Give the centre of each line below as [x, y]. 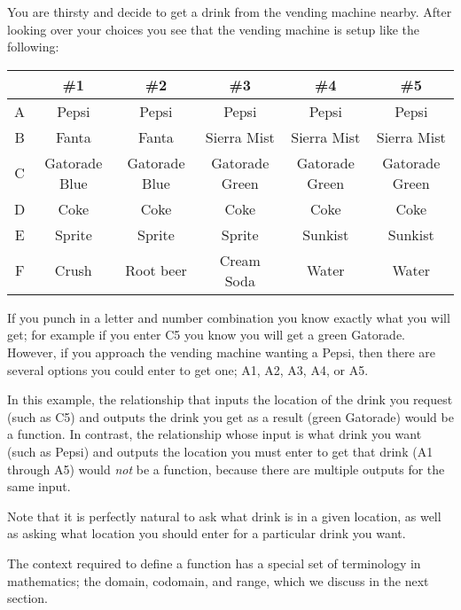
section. [27, 598]
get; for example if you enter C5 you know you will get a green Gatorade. [207, 335]
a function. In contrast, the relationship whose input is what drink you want [215, 434]
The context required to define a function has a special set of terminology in [214, 563]
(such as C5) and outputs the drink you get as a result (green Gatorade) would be [230, 416]
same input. [39, 486]
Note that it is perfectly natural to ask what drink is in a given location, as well [224, 516]
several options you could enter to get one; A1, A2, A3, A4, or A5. [188, 369]
